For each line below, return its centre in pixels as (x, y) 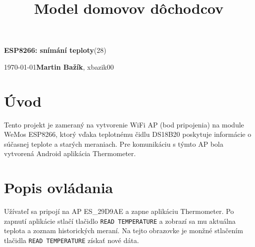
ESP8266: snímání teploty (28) (55, 50)
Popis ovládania (59, 187)
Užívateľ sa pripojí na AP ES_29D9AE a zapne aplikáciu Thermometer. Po (119, 211)
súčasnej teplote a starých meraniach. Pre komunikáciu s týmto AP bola (114, 144)
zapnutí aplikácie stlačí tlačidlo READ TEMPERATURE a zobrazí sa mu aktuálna (120, 221)
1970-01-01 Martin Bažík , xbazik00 (59, 66)
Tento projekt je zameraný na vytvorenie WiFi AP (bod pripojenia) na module (124, 124)
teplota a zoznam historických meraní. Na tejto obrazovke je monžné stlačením (124, 230)
